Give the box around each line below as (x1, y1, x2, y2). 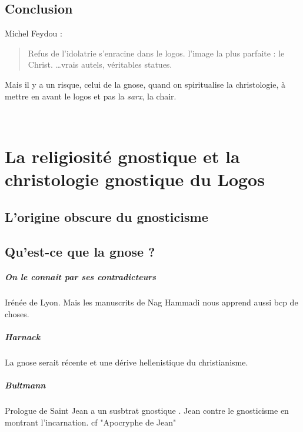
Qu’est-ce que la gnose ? (5, 242, 155, 260)
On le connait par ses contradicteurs (5, 271, 157, 283)
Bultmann (5, 379, 46, 391)
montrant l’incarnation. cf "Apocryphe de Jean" (5, 416, 177, 428)
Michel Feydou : (5, 27, 62, 39)
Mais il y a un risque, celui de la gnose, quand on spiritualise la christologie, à (5, 78, 285, 90)
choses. (5, 308, 29, 320)
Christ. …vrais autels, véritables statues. (28, 58, 172, 71)
